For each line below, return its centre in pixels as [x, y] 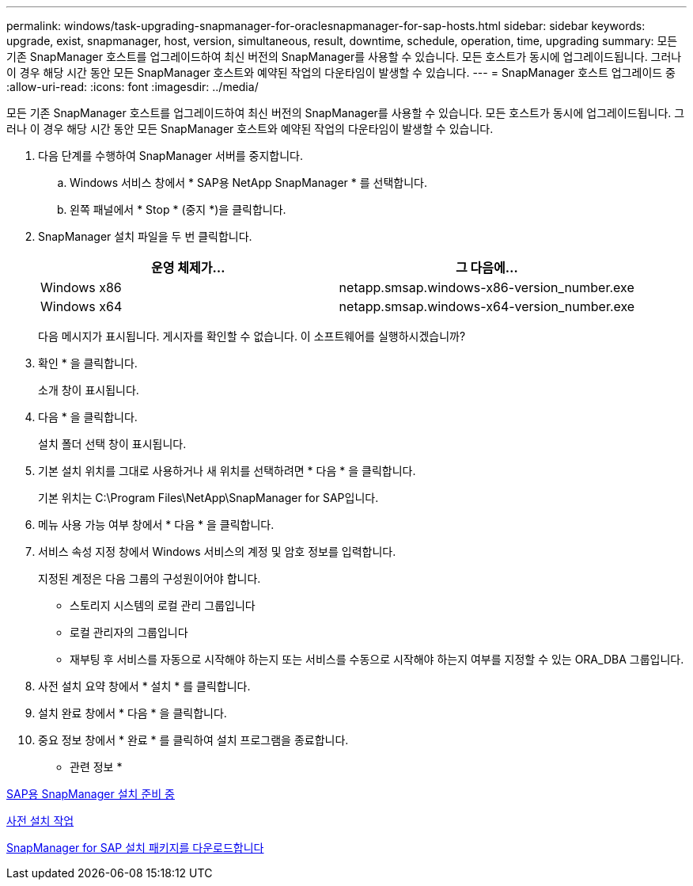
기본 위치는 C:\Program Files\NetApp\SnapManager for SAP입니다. [208, 498]
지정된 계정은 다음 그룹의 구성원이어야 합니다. [150, 578]
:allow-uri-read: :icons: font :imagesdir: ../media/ [133, 87]
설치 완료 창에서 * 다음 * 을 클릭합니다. [133, 713]
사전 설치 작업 [40, 821]
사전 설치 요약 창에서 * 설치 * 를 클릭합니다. [144, 686]
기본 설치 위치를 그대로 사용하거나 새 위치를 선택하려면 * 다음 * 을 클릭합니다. [227, 471]
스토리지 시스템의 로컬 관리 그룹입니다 [163, 605]
